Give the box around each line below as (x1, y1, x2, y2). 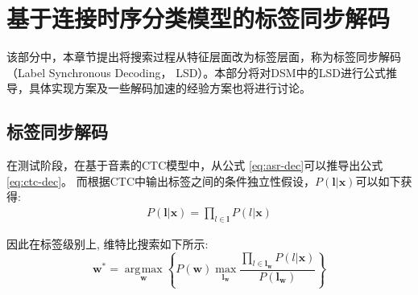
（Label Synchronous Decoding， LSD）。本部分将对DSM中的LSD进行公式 (6, 64, 386, 80)
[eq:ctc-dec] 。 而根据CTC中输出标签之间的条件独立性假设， (6, 172, 316, 189)
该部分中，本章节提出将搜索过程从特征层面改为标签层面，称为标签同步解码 (6, 48, 401, 65)
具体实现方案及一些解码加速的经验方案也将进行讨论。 (28, 80, 311, 96)
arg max (124, 264, 163, 276)
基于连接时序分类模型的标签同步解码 (6, 2, 391, 35)
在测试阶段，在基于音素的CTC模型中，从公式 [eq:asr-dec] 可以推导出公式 (6, 157, 383, 174)
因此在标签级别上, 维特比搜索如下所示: (6, 235, 209, 252)
